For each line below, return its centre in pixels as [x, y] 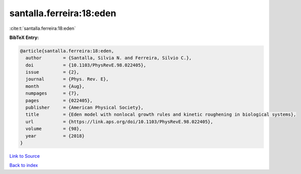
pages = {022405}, [59, 100]
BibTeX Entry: [24, 37]
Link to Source [25, 156]
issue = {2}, [53, 72]
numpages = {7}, [53, 93]
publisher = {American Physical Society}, [85, 108]
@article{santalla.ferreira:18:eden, [67, 51]
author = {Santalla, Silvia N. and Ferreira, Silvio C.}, [109, 58]
